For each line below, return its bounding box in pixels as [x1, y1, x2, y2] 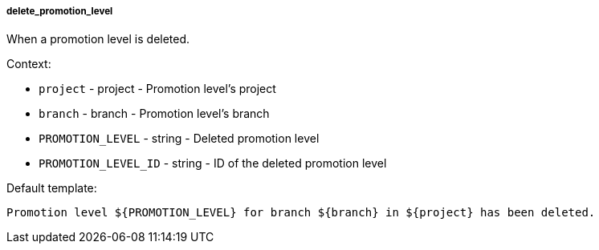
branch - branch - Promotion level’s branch [39, 107, 270, 121]
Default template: [6, 181, 97, 196]
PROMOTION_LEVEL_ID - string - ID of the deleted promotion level [39, 156, 387, 171]
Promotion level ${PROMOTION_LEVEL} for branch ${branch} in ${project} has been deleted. [6, 206, 596, 220]
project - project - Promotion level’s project [39, 82, 276, 96]
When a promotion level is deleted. [6, 32, 190, 46]
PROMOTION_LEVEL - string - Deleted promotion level [39, 131, 320, 146]
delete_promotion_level [6, 6, 113, 17]
